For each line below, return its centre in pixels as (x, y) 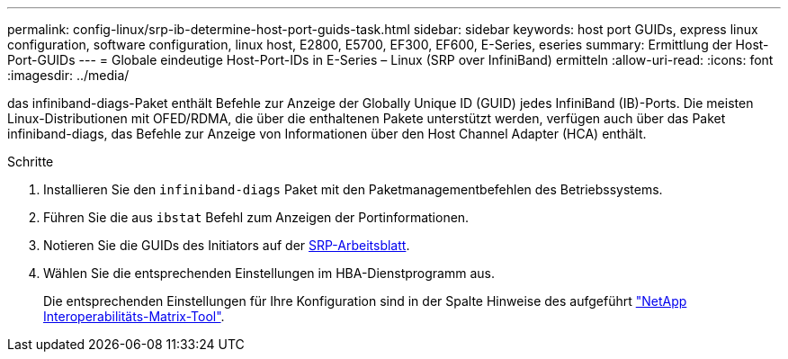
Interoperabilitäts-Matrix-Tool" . (134, 316)
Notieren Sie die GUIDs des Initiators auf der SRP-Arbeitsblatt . (227, 245)
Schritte (31, 162)
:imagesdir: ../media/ (68, 75)
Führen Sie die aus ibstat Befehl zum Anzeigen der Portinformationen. (256, 217)
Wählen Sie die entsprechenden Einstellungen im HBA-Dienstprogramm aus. (269, 273)
